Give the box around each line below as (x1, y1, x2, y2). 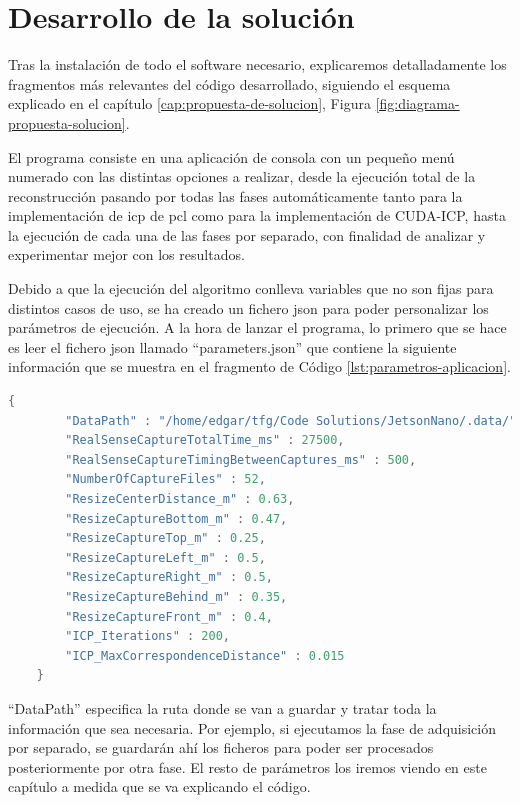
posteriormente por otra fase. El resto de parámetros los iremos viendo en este (8, 756, 487, 777)
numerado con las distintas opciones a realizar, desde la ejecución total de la (8, 166, 476, 187)
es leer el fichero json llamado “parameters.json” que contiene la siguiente (8, 336, 457, 357)
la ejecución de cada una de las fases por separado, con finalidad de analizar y (8, 224, 486, 245)
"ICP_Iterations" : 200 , (65, 629, 230, 644)
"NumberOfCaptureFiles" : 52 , (65, 472, 266, 487)
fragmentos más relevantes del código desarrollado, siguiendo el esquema (8, 73, 451, 94)
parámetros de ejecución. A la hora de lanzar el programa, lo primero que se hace (8, 317, 507, 338)
